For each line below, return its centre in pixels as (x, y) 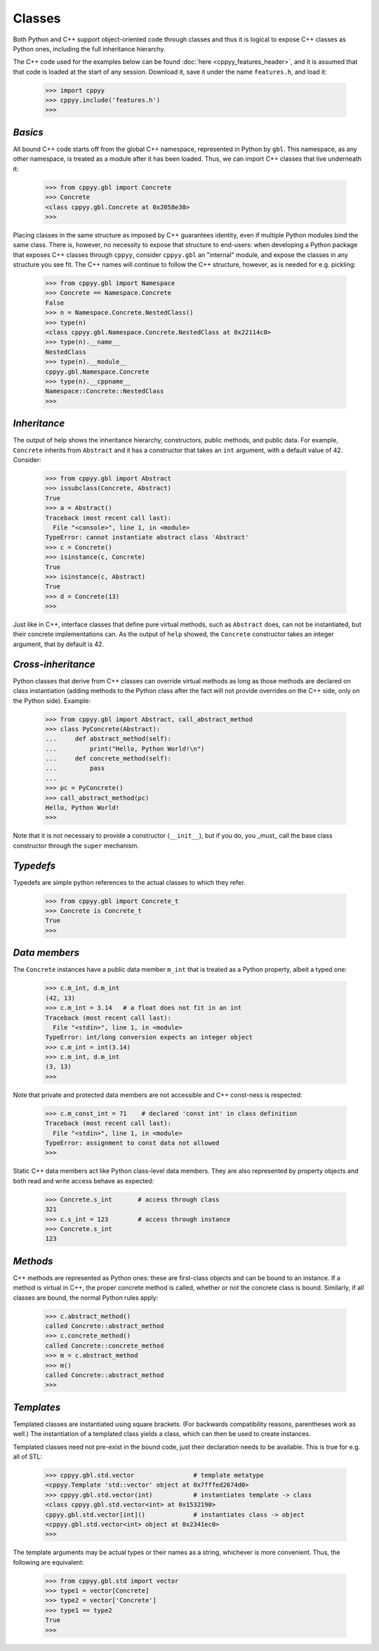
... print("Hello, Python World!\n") (125, 749)
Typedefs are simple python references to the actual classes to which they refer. (129, 882)
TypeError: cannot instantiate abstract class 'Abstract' (147, 538)
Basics (28, 132)
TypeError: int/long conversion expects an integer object (149, 1037)
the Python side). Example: (52, 700)
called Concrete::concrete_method (105, 1346)
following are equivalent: (48, 1562)
